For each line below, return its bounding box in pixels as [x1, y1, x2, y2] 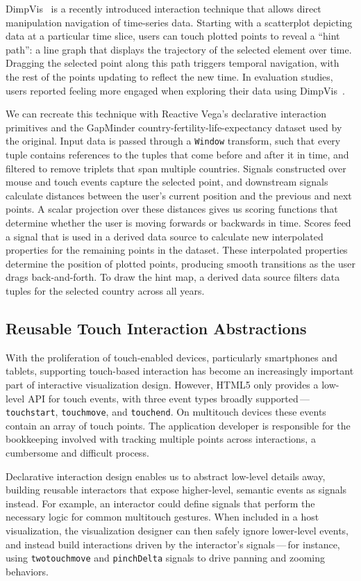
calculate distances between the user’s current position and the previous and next [6, 188, 352, 202]
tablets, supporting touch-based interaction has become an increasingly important [6, 363, 354, 378]
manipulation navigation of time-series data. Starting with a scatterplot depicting [6, 15, 353, 29]
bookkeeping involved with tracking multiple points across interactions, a [6, 432, 316, 446]
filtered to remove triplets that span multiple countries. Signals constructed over [6, 161, 346, 175]
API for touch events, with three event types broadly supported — [27, 391, 310, 405]
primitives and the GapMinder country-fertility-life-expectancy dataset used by [6, 120, 342, 134]
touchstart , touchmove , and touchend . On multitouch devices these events [6, 404, 326, 419]
